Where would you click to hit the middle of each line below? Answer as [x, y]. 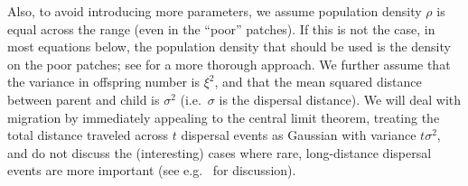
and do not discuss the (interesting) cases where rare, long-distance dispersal [220, 152]
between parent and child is [84, 99]
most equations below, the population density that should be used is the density [229, 46]
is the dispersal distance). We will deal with [340, 99]
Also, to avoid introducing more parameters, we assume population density [215, 11]
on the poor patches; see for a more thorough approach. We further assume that [229, 64]
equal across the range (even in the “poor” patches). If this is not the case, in [221, 28]
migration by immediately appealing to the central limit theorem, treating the [224, 117]
